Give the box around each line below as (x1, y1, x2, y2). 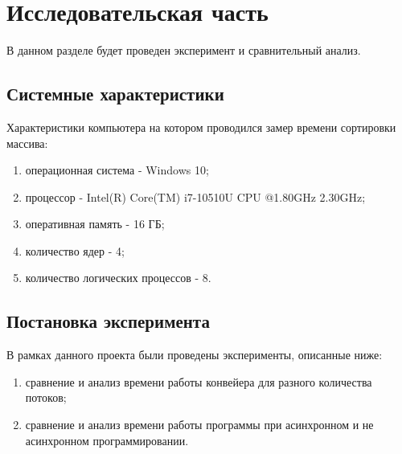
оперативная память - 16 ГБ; (25, 215, 165, 232)
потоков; (25, 389, 67, 406)
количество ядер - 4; (25, 242, 125, 259)
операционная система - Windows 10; (25, 162, 209, 178)
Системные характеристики (6, 81, 224, 106)
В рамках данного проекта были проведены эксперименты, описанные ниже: (6, 346, 383, 363)
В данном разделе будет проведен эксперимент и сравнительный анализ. (6, 42, 361, 59)
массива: (6, 134, 48, 151)
